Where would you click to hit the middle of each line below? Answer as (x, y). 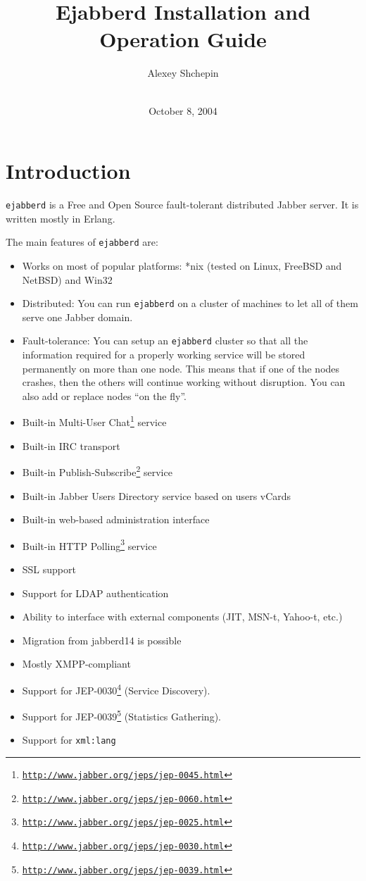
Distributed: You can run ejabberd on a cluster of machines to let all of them (190, 303)
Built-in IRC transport (71, 445)
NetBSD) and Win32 (67, 279)
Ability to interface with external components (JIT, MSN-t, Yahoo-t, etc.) (182, 617)
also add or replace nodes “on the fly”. (104, 395)
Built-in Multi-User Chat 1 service (94, 421)
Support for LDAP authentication (95, 593)
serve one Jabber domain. (77, 317)
